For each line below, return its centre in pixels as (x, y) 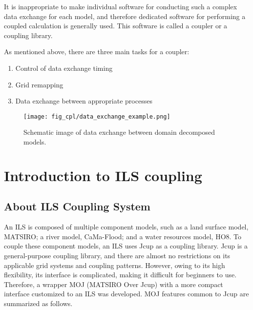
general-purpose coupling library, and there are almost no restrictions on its (117, 255)
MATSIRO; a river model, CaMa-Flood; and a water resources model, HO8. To (123, 236)
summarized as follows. (38, 303)
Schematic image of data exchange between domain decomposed (119, 132)
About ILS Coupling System (77, 206)
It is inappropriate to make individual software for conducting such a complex (121, 6)
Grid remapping (39, 84)
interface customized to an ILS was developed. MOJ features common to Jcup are (126, 294)
